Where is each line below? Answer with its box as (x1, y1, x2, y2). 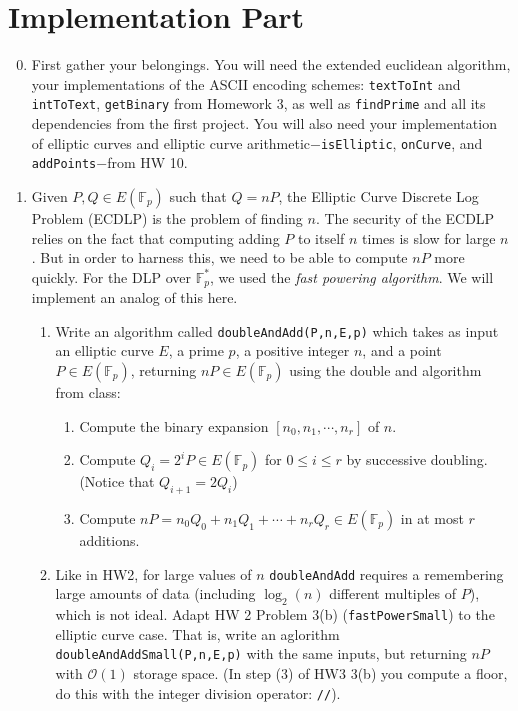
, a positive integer (235, 340, 350, 361)
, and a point (362, 340, 442, 361)
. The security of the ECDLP (315, 207, 495, 228)
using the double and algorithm (289, 360, 482, 381)
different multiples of (329, 583, 457, 604)
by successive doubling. (346, 449, 488, 470)
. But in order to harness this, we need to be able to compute (31, 247, 408, 268)
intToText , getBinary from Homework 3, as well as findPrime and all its (31, 93, 486, 114)
